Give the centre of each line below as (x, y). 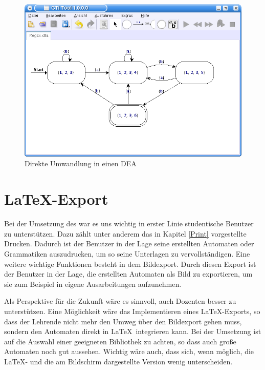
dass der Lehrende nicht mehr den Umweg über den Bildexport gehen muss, (123, 321)
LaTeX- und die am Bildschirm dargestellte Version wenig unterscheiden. (118, 361)
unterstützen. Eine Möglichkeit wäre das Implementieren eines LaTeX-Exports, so (132, 311)
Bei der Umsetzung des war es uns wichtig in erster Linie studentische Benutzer (129, 223)
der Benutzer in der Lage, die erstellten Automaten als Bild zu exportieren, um (128, 274)
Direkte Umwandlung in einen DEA (81, 163)
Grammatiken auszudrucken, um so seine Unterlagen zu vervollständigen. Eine (127, 253)
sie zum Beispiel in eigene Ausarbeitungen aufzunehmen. (93, 284)
